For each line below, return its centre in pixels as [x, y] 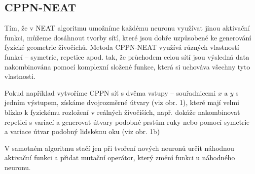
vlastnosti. [20, 76]
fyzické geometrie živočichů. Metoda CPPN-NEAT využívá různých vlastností [122, 47]
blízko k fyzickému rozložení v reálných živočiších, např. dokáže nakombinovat [122, 112]
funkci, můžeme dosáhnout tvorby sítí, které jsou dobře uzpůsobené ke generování [128, 37]
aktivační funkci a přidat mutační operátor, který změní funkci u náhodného [120, 157]
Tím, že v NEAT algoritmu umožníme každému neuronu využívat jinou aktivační [127, 28]
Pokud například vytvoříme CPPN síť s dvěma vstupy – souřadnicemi [110, 92]
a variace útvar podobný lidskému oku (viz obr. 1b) [82, 131]
